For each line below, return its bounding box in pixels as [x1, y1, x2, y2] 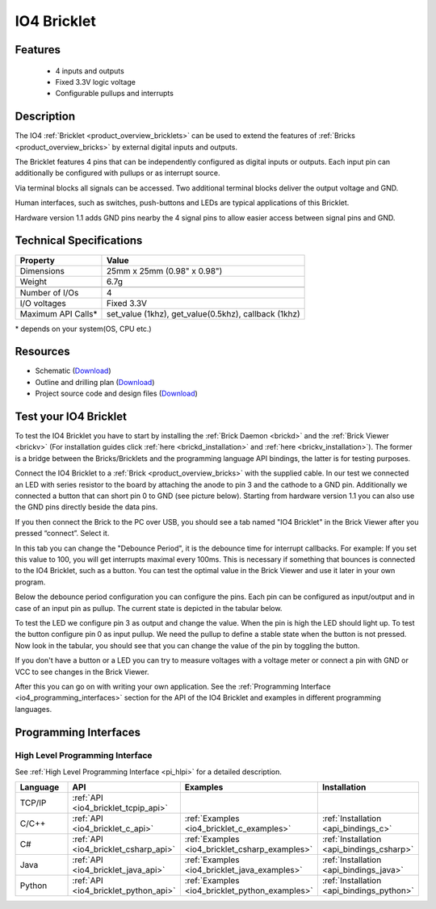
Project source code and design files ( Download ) [35, 388, 198, 399]
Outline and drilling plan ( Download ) [35, 377, 155, 387]
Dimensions [19, 265, 65, 276]
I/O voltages [19, 297, 66, 308]
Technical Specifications [15, 234, 143, 248]
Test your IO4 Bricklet [15, 410, 127, 423]
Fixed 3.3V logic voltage [55, 77, 136, 86]
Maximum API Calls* [19, 308, 98, 319]
